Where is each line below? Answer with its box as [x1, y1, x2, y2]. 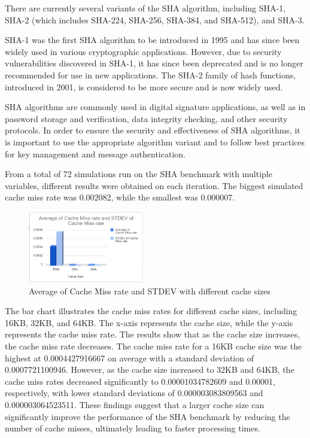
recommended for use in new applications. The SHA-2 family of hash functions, [5, 68, 296, 81]
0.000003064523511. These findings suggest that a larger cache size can [5, 398, 265, 410]
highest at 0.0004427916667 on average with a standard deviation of [5, 351, 254, 364]
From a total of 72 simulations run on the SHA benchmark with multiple [5, 168, 272, 180]
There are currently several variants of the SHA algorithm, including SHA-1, [5, 2, 286, 14]
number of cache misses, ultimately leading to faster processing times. [5, 422, 260, 434]
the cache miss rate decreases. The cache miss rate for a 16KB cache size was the [5, 340, 302, 352]
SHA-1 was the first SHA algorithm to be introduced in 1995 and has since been [5, 34, 300, 46]
